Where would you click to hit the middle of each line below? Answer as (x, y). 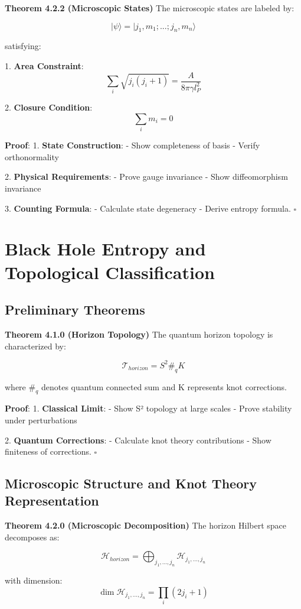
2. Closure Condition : (49, 107)
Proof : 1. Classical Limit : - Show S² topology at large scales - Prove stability (148, 408)
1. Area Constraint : (44, 65)
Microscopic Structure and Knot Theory (131, 483)
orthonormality (32, 156)
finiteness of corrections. (48, 451)
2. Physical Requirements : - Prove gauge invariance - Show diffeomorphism (146, 176)
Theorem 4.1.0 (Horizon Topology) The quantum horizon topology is (139, 334)
